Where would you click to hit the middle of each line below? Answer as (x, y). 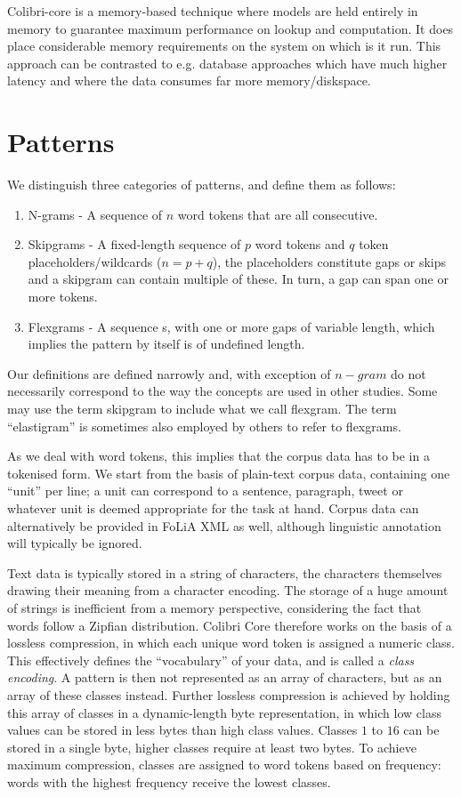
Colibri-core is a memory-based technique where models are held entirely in (213, 11)
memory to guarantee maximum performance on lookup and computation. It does (230, 28)
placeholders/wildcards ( (95, 261)
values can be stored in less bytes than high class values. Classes (182, 730)
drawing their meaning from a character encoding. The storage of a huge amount (228, 590)
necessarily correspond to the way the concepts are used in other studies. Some (222, 391)
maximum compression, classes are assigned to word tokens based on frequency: (224, 765)
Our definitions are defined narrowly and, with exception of (169, 373)
